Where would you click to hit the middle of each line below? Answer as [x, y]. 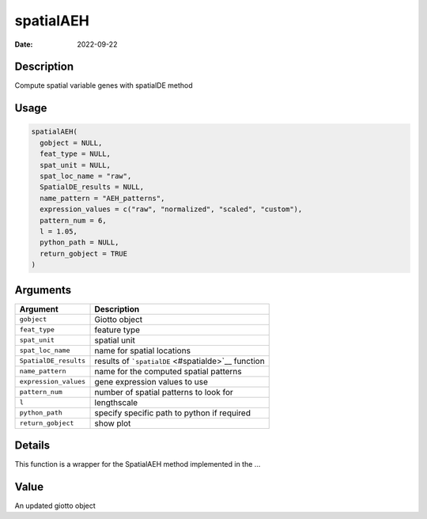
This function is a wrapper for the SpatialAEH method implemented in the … [138, 464]
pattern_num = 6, [73, 220]
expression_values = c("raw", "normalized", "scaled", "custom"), [171, 209]
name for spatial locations [143, 350]
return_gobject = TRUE [84, 254]
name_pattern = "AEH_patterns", [102, 198]
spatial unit [115, 340]
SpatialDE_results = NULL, [92, 187]
